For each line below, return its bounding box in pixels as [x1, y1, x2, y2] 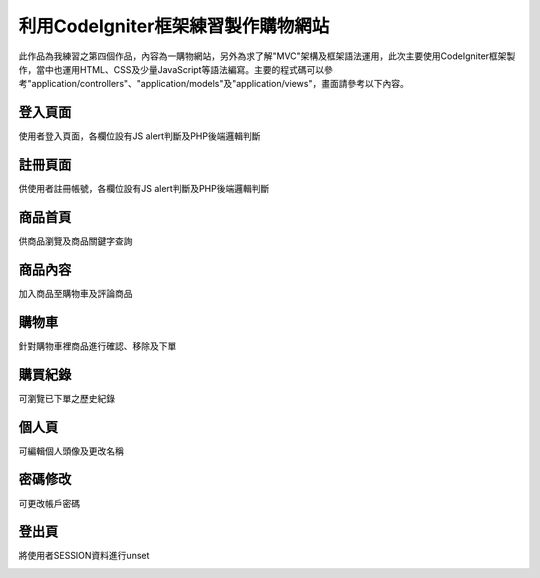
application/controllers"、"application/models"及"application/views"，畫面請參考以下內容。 [31, 78, 409, 90]
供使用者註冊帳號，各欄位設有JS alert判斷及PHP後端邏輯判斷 [18, 183, 270, 195]
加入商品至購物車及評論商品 [18, 287, 133, 299]
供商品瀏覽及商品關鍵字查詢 [18, 235, 133, 247]
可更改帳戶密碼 [18, 497, 80, 509]
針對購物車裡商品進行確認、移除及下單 [18, 340, 177, 352]
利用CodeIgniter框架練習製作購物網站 [18, 15, 330, 37]
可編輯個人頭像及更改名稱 [18, 445, 124, 457]
